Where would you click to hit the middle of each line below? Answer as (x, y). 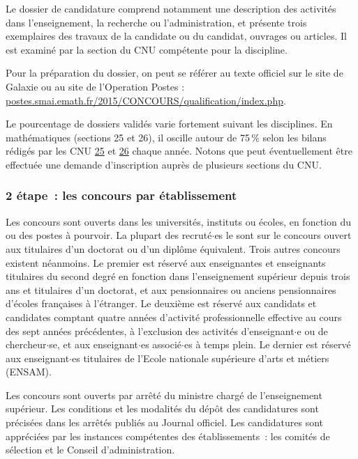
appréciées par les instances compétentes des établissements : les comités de (168, 436)
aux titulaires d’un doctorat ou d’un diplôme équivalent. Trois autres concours (173, 248)
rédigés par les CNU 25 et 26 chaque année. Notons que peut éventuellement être (179, 151)
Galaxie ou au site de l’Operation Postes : (95, 86)
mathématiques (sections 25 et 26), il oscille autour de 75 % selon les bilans (166, 137)
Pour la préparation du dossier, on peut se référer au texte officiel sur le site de (174, 73)
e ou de (312, 330)
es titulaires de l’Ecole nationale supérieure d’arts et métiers (201, 358)
